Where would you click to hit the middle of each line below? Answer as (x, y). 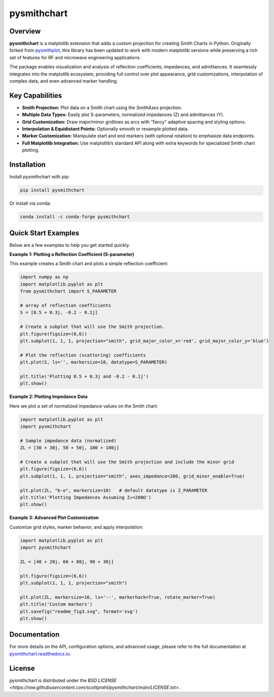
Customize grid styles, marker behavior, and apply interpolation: (76, 527)
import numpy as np (44, 277)
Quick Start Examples (44, 233)
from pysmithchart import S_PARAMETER (68, 291)
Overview (25, 31)
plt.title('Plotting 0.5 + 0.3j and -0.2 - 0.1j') (84, 376)
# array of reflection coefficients (66, 305)
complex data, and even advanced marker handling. (64, 81)
